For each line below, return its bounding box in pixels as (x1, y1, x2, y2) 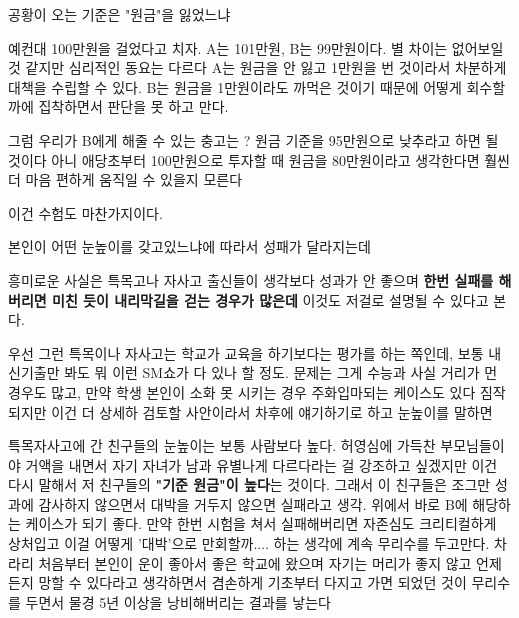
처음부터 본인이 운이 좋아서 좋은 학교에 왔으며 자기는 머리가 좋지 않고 (38, 552, 472, 573)
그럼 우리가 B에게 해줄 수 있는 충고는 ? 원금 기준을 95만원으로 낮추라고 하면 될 (8, 129, 499, 150)
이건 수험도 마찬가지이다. (8, 202, 163, 223)
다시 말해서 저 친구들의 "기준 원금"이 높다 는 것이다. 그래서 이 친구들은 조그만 (8, 474, 491, 495)
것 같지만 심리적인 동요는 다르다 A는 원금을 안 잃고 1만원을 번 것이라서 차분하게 (8, 57, 507, 78)
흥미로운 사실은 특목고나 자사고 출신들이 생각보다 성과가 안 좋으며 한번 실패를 (8, 269, 494, 290)
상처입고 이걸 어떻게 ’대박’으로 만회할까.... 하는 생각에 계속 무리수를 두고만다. (8, 533, 490, 554)
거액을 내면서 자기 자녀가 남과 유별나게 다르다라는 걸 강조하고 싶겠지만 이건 (25, 454, 498, 475)
